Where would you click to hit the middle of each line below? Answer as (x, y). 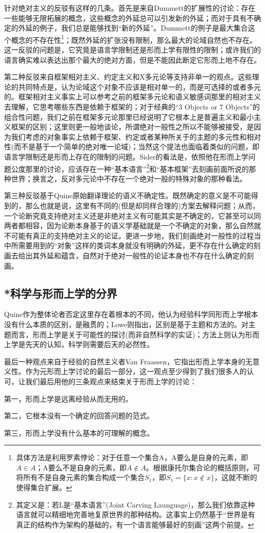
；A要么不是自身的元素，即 (81, 467)
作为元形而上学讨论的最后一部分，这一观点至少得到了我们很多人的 (136, 371)
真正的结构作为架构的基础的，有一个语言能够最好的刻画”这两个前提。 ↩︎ (135, 524)
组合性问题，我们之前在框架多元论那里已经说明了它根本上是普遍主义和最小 (129, 116)
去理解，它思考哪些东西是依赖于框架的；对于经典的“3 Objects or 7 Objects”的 (132, 106)
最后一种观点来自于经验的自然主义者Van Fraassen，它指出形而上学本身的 (125, 361)
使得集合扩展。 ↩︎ (44, 487)
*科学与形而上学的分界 (61, 293)
